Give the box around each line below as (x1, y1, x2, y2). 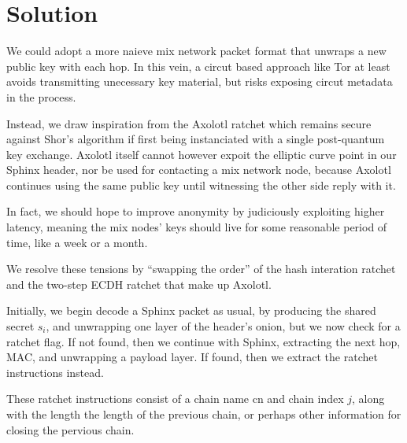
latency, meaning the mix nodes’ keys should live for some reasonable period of (6, 219, 387, 235)
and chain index (267, 390, 344, 407)
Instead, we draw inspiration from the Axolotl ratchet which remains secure (6, 115, 372, 131)
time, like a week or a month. (6, 234, 148, 250)
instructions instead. (6, 364, 104, 380)
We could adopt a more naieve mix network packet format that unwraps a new (6, 42, 387, 59)
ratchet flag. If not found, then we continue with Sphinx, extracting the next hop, (6, 333, 401, 349)
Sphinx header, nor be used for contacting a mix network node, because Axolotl (6, 161, 391, 178)
